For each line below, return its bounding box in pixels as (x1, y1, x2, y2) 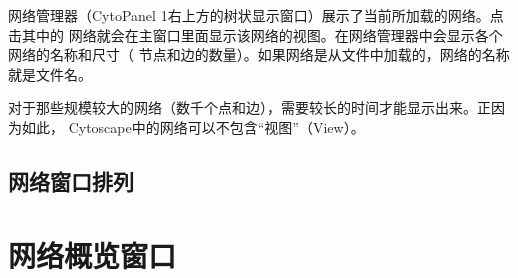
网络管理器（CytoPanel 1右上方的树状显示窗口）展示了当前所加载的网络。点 (8, 5, 504, 25)
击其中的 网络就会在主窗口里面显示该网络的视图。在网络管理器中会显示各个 (8, 24, 503, 45)
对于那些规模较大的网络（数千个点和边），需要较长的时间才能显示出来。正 (8, 97, 491, 118)
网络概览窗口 (8, 234, 177, 275)
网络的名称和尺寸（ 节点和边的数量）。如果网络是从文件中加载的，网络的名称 (8, 44, 510, 65)
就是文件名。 (8, 63, 92, 84)
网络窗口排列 (8, 165, 134, 196)
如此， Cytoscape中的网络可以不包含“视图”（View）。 (21, 116, 365, 137)
